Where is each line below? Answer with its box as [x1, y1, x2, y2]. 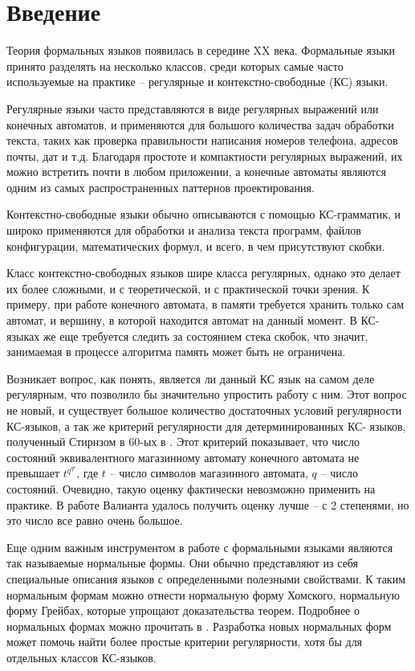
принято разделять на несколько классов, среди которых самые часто [6, 57, 344, 74]
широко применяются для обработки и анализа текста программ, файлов [6, 222, 361, 239]
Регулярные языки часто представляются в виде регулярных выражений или [6, 100, 379, 117]
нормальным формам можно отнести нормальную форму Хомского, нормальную [6, 586, 400, 603]
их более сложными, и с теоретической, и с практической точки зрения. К [6, 280, 370, 297]
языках [6, 327, 40, 344]
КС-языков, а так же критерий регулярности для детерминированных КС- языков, [6, 417, 406, 434]
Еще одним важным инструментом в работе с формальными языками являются [6, 538, 393, 555]
